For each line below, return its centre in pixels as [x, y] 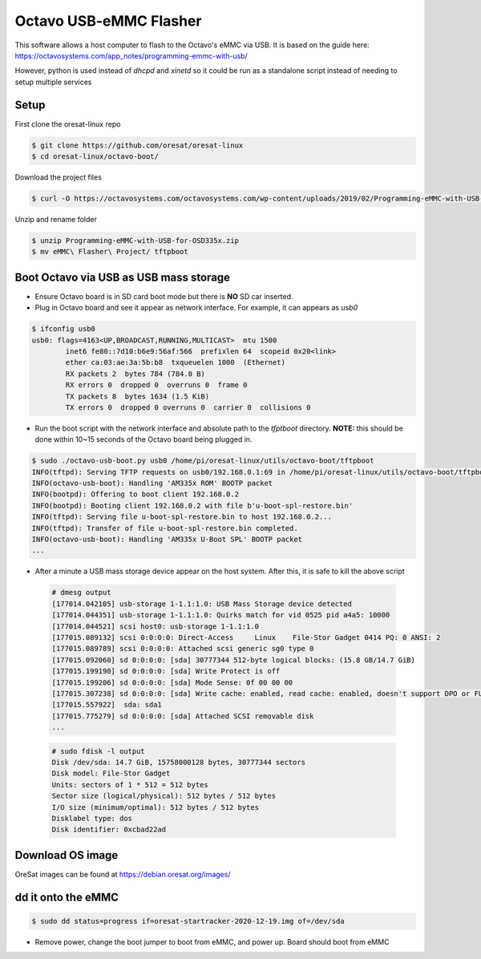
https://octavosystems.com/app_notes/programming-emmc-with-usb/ [131, 55]
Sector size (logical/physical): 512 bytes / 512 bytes [164, 796]
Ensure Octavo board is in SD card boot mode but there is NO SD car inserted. [164, 296]
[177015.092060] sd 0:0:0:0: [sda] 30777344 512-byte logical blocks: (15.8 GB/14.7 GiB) [234, 660]
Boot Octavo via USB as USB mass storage [123, 277]
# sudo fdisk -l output [99, 751]
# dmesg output [81, 593]
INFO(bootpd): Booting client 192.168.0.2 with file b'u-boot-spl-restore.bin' [192, 506]
